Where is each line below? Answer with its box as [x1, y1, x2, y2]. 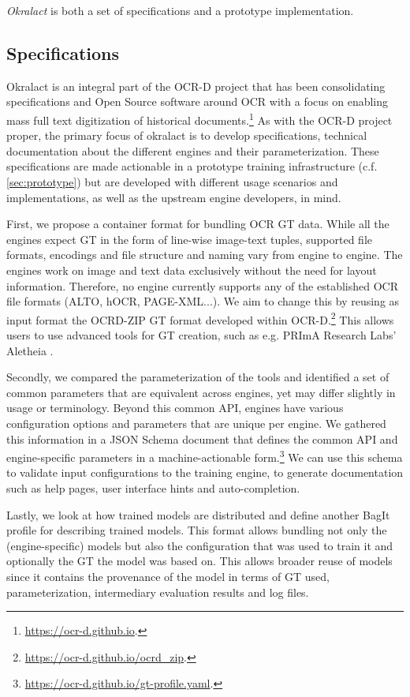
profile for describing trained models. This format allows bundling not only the [6, 522, 387, 538]
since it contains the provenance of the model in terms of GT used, [6, 568, 330, 584]
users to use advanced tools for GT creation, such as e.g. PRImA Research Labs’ [6, 327, 397, 343]
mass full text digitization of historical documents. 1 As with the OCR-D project [6, 109, 393, 128]
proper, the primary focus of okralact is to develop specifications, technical [6, 127, 367, 144]
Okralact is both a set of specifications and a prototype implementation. [6, 2, 354, 18]
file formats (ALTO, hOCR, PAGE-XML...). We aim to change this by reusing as [6, 293, 400, 309]
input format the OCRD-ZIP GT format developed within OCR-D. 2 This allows [6, 309, 394, 328]
